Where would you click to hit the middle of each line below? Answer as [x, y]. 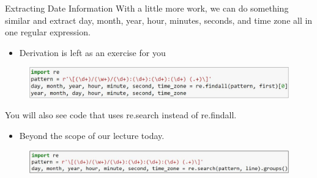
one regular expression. [48, 32]
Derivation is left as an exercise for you [92, 52]
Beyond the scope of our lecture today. [92, 136]
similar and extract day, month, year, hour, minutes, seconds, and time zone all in [159, 20]
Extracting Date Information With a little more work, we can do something [147, 8]
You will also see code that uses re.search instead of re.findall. [121, 115]
